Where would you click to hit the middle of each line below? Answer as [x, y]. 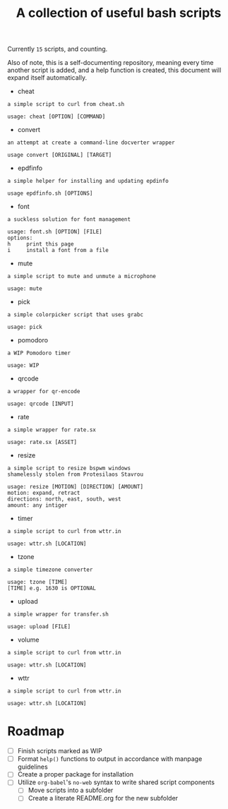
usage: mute [25, 289]
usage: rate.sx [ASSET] [42, 443]
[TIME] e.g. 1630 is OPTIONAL [52, 588]
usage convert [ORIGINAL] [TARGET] [60, 155]
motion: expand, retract [44, 493]
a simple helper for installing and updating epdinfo [88, 181]
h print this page [41, 244]
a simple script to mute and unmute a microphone [82, 277]
